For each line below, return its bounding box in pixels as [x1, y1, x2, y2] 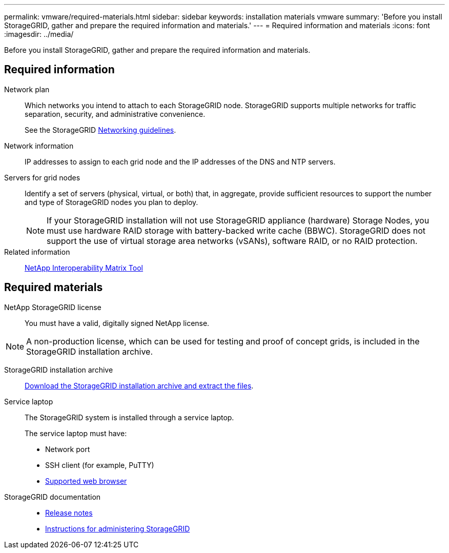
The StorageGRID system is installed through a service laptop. [25, 413, 234, 422]
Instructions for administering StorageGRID [45, 524, 190, 533]
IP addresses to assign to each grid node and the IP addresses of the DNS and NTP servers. [25, 157, 336, 166]
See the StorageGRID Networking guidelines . [25, 125, 176, 134]
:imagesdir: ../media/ [4, 30, 74, 38]
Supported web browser [45, 476, 127, 485]
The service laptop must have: [25, 428, 127, 438]
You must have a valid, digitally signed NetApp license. [25, 318, 210, 327]
